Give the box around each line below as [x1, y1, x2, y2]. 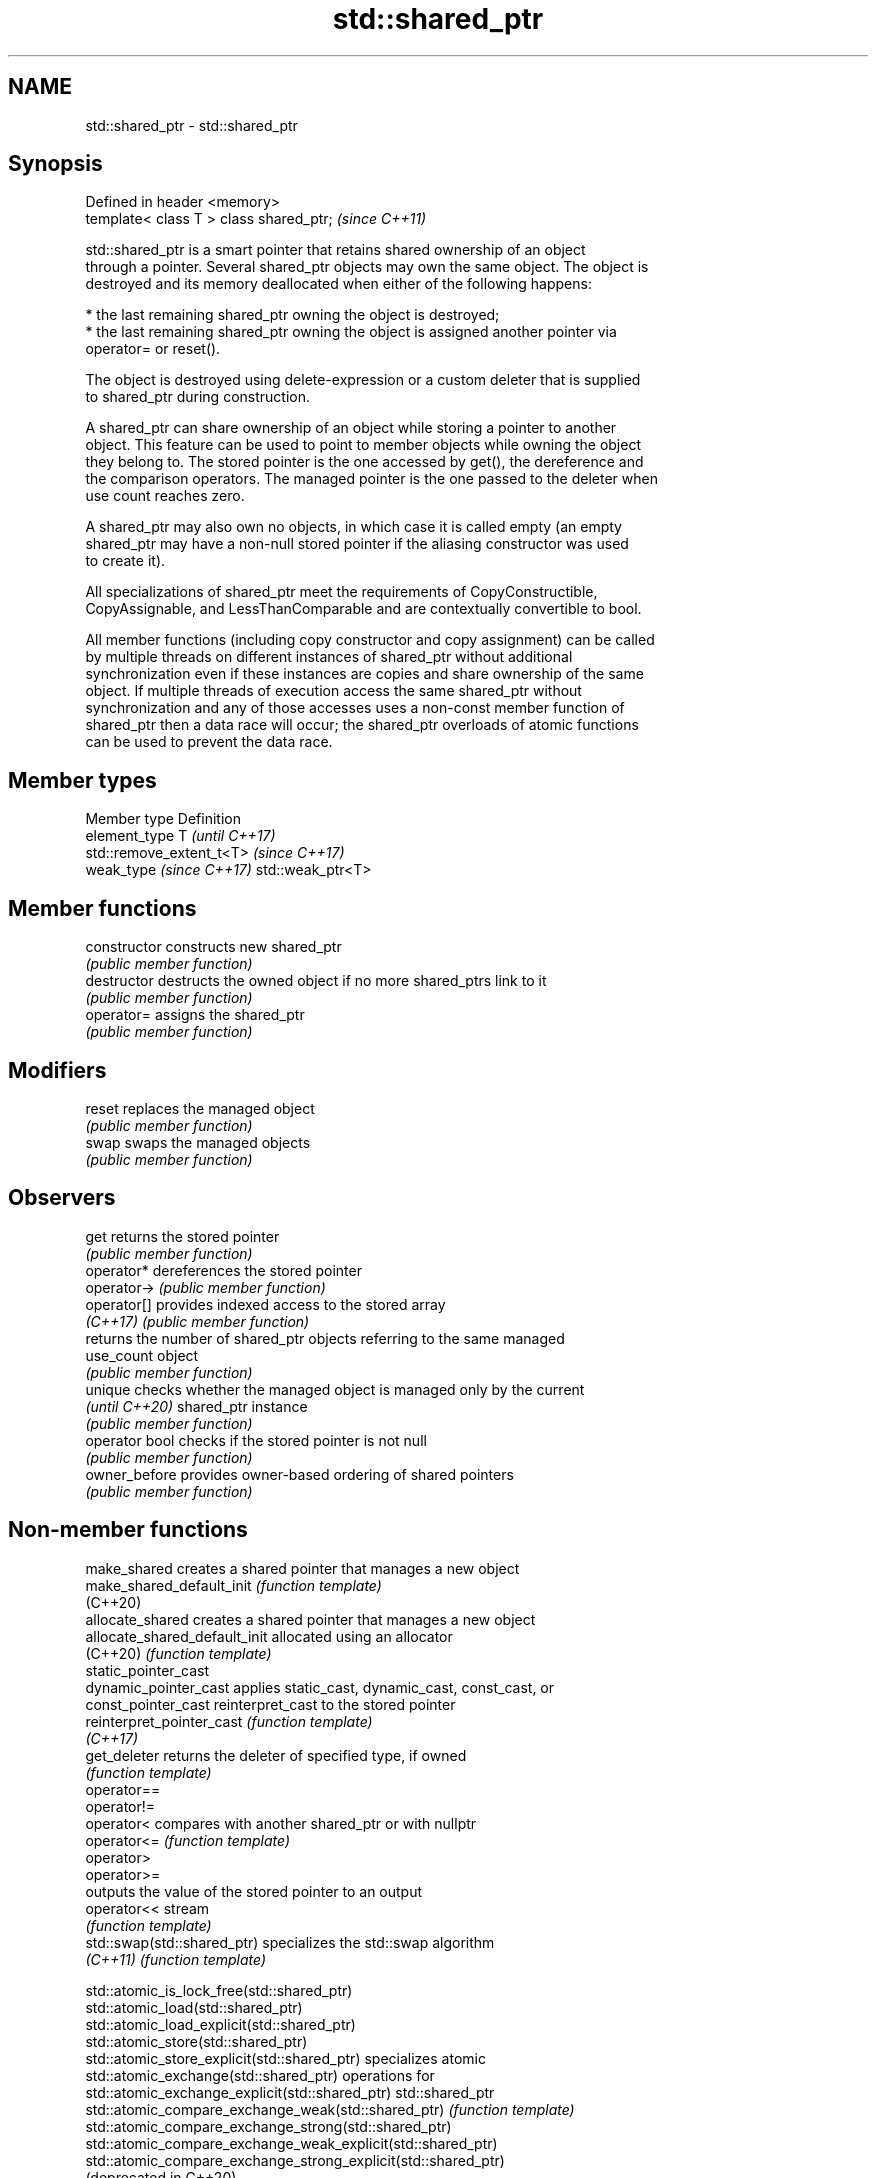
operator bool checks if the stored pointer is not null [85, 1431, 427, 1449]
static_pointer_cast [85, 1661, 209, 1679]
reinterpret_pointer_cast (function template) [85, 1712, 373, 1730]
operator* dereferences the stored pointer [85, 1261, 362, 1279]
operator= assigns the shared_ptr [85, 1006, 305, 1024]
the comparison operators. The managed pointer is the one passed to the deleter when [85, 470, 658, 488]
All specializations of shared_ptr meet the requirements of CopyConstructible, [85, 583, 598, 601]
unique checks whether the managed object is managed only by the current [85, 1380, 585, 1398]
